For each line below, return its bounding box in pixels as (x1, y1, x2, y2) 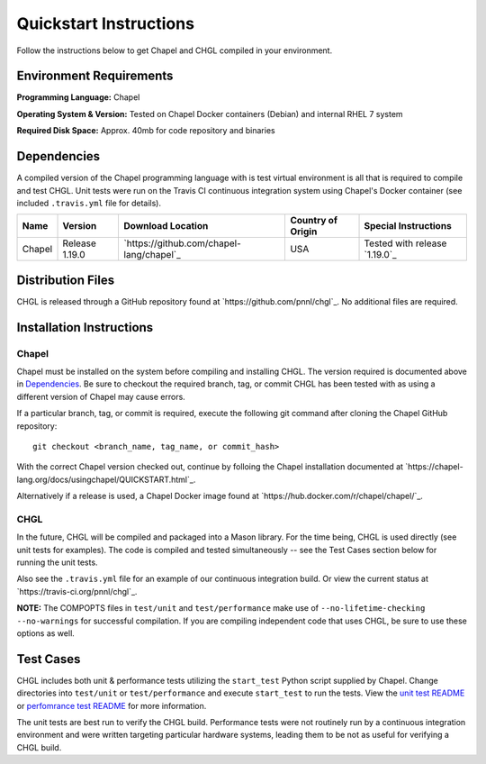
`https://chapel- (405, 461, 463, 472)
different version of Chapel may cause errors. (16, 391, 186, 402)
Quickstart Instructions (16, 14, 195, 33)
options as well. (16, 627, 76, 639)
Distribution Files (16, 272, 115, 287)
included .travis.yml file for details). (16, 197, 162, 208)
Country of (289, 214, 337, 227)
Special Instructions (364, 220, 452, 232)
